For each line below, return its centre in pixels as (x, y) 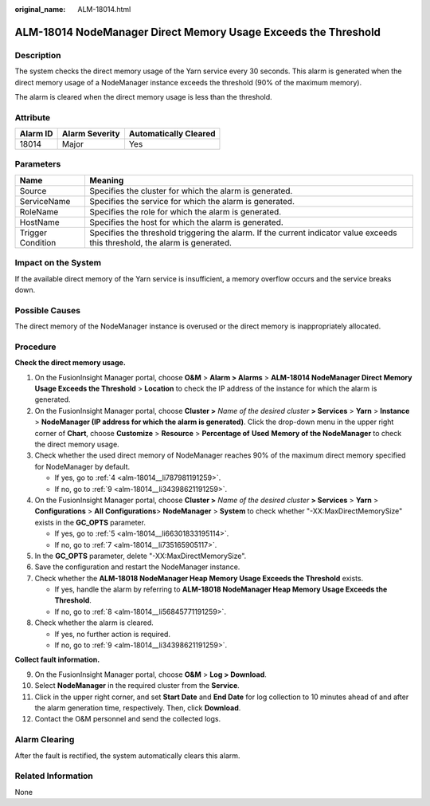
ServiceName (45, 201)
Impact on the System (58, 263)
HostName (39, 222)
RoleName (39, 211)
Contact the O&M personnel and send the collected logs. (128, 719)
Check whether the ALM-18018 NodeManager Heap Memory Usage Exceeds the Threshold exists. (199, 578)
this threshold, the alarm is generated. (161, 242)
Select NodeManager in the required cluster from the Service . (137, 686)
